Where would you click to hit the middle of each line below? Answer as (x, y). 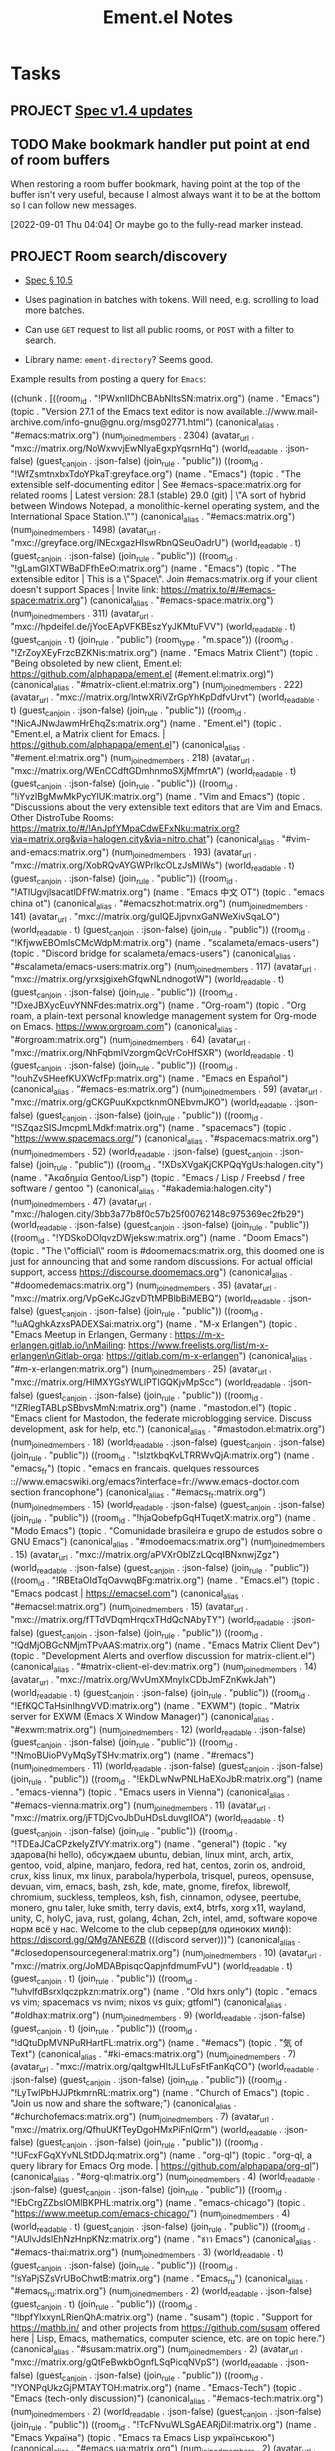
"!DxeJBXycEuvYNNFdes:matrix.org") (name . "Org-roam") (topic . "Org (158, 1005)
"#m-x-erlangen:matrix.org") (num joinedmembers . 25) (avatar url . (141, 1370)
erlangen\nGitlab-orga (56, 1356)
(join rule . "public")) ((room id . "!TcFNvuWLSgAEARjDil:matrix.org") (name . (163, 2426)
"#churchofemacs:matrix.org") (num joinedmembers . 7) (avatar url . (142, 2117)
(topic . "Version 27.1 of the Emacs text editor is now (117, 411)
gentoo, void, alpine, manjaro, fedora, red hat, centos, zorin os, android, (158, 1865)
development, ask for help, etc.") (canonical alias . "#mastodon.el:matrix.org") (168, 1430)
